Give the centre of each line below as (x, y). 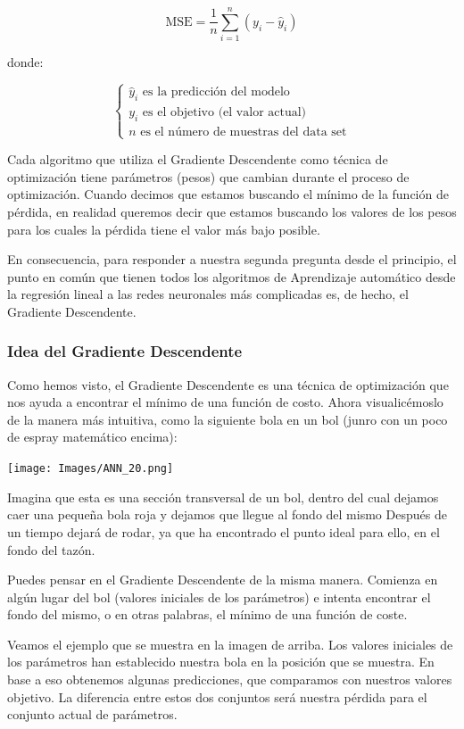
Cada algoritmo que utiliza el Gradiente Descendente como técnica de (198, 159)
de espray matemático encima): (92, 437)
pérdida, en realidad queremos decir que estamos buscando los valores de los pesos (232, 211)
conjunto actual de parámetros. (92, 714)
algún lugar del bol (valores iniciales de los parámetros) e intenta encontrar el (219, 596)
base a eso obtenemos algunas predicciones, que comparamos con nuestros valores (230, 679)
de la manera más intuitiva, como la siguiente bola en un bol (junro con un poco (228, 419)
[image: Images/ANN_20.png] (91, 469)
